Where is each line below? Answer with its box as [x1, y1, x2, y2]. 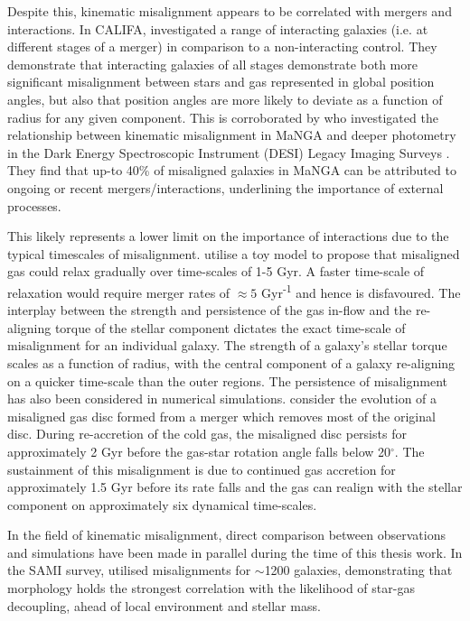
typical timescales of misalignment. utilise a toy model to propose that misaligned [7, 244, 460, 263]
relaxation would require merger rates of [7, 283, 230, 301]
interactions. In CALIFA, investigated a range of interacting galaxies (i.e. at [7, 19, 428, 38]
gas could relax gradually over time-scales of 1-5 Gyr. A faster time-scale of [7, 262, 425, 281]
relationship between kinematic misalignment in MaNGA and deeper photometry [7, 125, 456, 144]
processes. [7, 196, 61, 215]
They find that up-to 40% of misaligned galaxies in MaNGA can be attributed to [7, 161, 456, 180]
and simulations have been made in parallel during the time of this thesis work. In [7, 542, 463, 561]
